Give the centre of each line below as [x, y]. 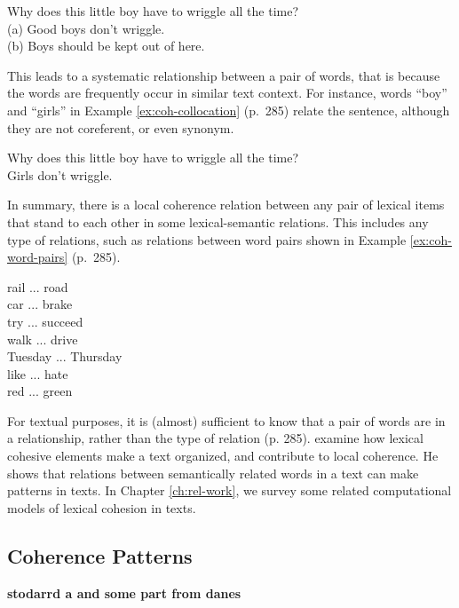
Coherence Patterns [100, 555]
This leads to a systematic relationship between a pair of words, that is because [224, 75]
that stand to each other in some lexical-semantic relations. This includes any [218, 221]
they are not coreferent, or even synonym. [121, 127]
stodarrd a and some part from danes [124, 592]
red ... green [40, 391]
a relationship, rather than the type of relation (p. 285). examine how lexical [215, 438]
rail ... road [38, 286]
